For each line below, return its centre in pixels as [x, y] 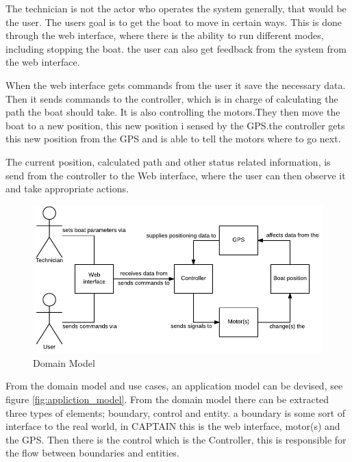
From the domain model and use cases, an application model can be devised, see [174, 386]
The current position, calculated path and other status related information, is [168, 161]
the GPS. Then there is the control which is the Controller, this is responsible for [176, 439]
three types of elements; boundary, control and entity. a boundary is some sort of [176, 412]
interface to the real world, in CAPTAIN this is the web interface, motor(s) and [173, 426]
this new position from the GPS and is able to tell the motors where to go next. [173, 139]
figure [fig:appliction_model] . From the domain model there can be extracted [167, 399]
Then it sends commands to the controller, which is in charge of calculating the [172, 98]
